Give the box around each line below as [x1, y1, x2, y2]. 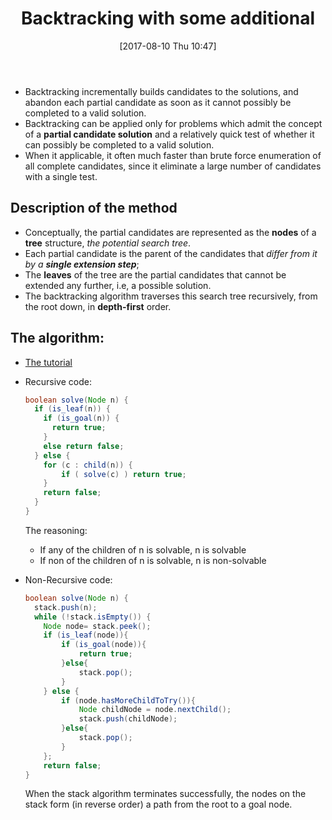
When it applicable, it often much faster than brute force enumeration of [24, 149, 322, 161]
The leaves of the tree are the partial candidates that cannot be [24, 268, 287, 281]
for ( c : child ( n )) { [43, 460, 133, 470]
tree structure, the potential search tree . [24, 237, 192, 249]
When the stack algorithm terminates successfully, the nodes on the [24, 788, 307, 800]
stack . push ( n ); [34, 602, 98, 612]
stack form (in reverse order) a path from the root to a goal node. [24, 798, 293, 811]
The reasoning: [24, 524, 88, 536]
